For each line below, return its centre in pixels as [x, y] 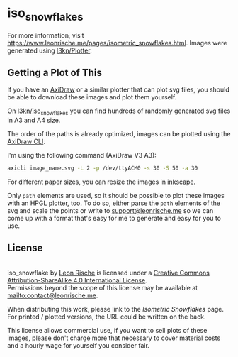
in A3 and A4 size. [34, 120]
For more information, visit [46, 35]
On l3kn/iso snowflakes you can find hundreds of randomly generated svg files [119, 112]
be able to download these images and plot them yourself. [92, 97]
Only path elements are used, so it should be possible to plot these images [116, 196]
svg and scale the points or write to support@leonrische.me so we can [110, 211]
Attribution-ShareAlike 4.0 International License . [77, 280]
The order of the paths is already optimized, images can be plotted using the [119, 134]
